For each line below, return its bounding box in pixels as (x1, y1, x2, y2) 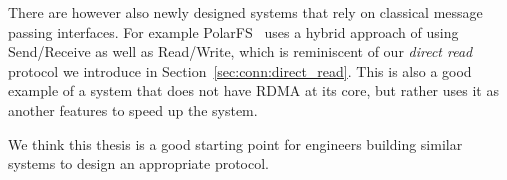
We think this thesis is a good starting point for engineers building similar (8, 133, 463, 154)
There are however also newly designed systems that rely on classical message (8, 2, 483, 22)
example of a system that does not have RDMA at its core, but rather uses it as (8, 80, 499, 101)
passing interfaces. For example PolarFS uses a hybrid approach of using (8, 21, 459, 42)
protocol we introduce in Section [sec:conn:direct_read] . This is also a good (8, 60, 472, 81)
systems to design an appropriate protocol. (8, 153, 269, 174)
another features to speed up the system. (8, 99, 258, 120)
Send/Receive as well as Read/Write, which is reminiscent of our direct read (8, 41, 473, 62)
